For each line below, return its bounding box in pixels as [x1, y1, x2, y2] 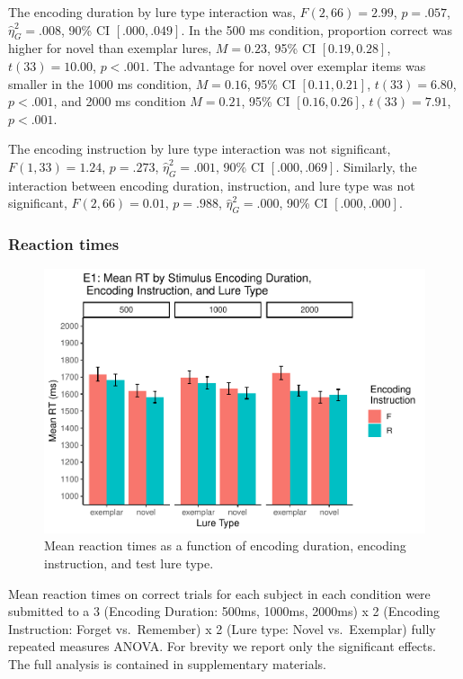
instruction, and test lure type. [44, 554, 214, 573]
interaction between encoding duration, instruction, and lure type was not [8, 175, 415, 194]
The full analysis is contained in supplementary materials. [8, 655, 326, 674]
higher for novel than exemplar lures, [8, 39, 212, 58]
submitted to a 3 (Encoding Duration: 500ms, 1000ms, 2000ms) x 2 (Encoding [8, 602, 441, 621]
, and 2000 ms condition [53, 92, 186, 111]
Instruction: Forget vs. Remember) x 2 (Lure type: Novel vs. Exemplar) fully [8, 619, 436, 638]
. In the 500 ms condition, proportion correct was [181, 20, 453, 39]
